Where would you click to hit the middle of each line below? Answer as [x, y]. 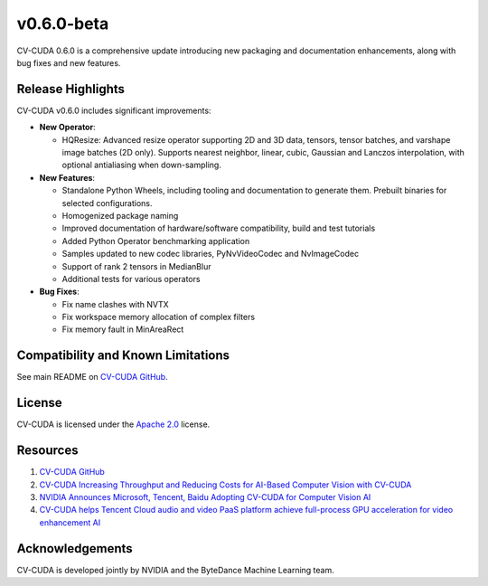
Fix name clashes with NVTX [115, 304]
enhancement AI [70, 522]
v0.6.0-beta [63, 24]
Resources [47, 451]
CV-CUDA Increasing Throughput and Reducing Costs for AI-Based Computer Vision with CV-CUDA [225, 485]
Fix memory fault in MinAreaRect [123, 329]
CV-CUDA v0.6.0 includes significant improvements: [114, 110]
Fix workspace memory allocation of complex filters [159, 317]
